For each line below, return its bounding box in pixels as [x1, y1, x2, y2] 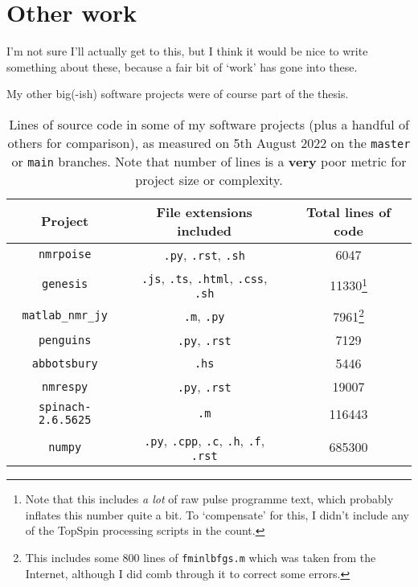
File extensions [156, 202, 252, 221]
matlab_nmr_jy [22, 309, 108, 322]
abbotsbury [31, 356, 98, 370]
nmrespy [42, 380, 88, 393]
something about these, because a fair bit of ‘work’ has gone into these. [6, 58, 358, 75]
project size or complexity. [135, 170, 283, 189]
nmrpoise [38, 248, 92, 261]
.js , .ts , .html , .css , [141, 268, 268, 287]
